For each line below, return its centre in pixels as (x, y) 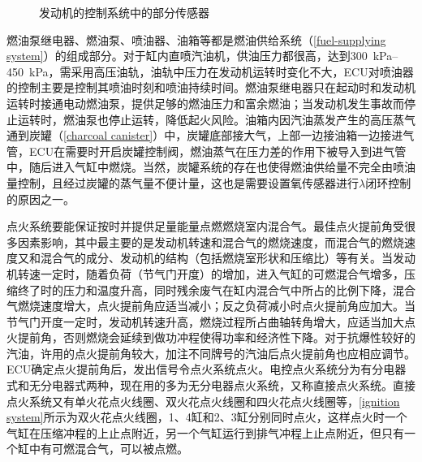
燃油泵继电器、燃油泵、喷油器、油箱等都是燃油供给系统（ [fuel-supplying (196, 39)
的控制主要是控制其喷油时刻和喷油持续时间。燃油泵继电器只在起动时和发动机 (211, 87)
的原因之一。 (41, 199)
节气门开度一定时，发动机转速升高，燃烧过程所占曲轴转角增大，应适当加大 (205, 321)
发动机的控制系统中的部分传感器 (124, 12)
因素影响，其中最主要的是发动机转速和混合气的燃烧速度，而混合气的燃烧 (211, 242)
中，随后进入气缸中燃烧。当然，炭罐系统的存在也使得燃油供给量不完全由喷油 (211, 167)
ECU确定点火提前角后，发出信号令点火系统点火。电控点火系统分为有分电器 (207, 369)
